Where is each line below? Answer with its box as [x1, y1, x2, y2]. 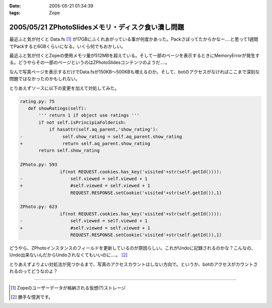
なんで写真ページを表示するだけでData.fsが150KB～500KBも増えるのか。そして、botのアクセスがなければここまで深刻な [9, 68, 260, 75]
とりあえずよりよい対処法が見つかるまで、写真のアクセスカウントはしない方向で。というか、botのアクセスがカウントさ [9, 261, 258, 267]
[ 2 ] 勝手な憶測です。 [11, 294, 53, 300]
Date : [9, 3, 21, 9]
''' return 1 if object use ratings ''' [38, 113, 140, 118]
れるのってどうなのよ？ [9, 268, 58, 274]
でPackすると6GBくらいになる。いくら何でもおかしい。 [9, 43, 126, 49]
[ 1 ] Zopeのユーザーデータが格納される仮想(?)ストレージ [11, 284, 126, 291]
